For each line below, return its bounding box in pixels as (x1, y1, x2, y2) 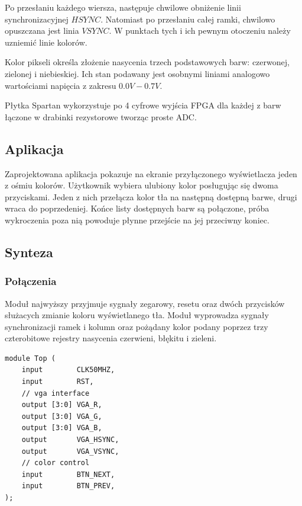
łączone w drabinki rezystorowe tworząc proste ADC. (5, 110, 197, 123)
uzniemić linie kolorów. (5, 36, 87, 48)
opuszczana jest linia (5, 24, 79, 37)
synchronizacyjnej (5, 12, 69, 25)
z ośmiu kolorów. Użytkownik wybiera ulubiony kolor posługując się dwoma (5, 179, 278, 191)
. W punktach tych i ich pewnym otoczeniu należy (109, 24, 291, 37)
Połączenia (5, 274, 57, 289)
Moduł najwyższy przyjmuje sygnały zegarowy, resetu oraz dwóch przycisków (5, 297, 285, 309)
